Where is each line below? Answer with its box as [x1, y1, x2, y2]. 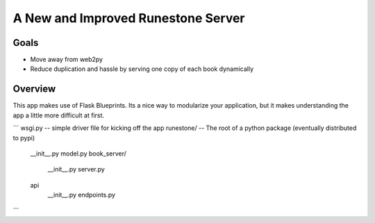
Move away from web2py [30, 56, 103, 64]
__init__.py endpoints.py [47, 191, 116, 199]
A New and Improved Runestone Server [12, 10, 245, 26]
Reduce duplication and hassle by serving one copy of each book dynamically [30, 65, 254, 73]
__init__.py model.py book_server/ [30, 149, 126, 158]
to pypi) [12, 133, 35, 142]
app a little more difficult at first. [12, 111, 104, 119]
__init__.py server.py [47, 165, 106, 174]
